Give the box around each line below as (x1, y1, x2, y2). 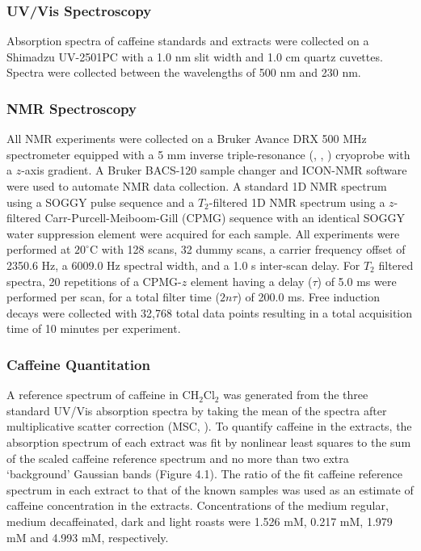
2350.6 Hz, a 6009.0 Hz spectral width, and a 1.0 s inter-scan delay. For (6, 256, 360, 273)
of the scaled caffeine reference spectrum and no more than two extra (6, 449, 349, 466)
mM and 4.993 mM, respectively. (6, 528, 169, 545)
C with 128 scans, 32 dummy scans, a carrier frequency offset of (89, 241, 406, 258)
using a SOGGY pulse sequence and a (6, 193, 195, 210)
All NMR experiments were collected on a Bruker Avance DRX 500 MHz (6, 130, 367, 147)
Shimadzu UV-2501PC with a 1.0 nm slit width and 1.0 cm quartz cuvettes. (6, 48, 383, 65)
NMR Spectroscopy (6, 98, 137, 118)
